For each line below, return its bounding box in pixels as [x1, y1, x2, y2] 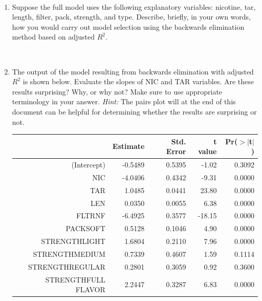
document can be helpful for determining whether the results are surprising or [12, 106, 257, 117]
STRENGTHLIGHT [41, 236, 105, 247]
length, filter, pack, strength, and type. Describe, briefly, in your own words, [12, 11, 251, 22]
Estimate [112, 141, 145, 152]
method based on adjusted [12, 31, 95, 42]
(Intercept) [71, 159, 105, 170]
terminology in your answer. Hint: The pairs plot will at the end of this [12, 96, 236, 107]
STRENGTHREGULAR [28, 261, 105, 272]
